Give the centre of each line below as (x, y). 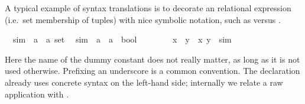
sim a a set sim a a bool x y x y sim (122, 39)
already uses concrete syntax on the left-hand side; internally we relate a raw (144, 82)
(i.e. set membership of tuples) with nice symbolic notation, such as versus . (143, 19)
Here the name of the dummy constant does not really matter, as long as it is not (152, 59)
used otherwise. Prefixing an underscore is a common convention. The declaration (152, 71)
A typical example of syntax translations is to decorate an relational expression (148, 8)
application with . (37, 94)
